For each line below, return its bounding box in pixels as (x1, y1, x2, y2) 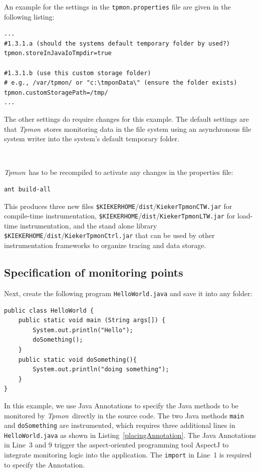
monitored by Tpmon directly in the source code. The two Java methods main (4, 410, 244, 420)
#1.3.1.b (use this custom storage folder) (4, 69, 151, 77)
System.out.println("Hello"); (33, 326, 133, 334)
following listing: (4, 11, 55, 22)
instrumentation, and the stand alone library (20, 220, 157, 230)
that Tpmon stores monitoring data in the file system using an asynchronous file (4, 123, 251, 134)
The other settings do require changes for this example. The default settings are (4, 114, 249, 124)
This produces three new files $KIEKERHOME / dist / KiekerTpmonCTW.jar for (4, 200, 232, 211)
